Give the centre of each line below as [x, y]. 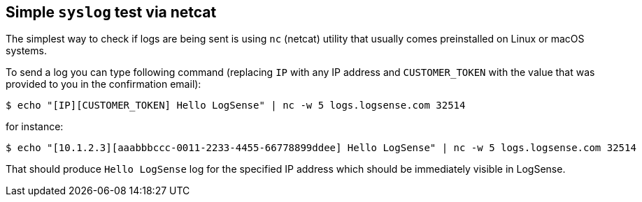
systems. [26, 51]
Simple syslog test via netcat [111, 12]
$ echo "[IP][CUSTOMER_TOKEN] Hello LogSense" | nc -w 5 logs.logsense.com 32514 [236, 106]
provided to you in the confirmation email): [104, 84]
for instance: [35, 127]
